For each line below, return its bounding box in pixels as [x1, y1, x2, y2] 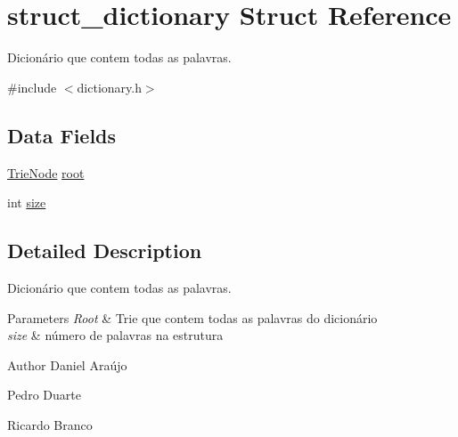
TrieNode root [7, 163, 85, 182]
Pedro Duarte [7, 385, 81, 404]
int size [7, 193, 46, 212]
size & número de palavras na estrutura [7, 326, 224, 344]
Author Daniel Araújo [7, 355, 127, 374]
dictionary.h [77, 77, 142, 96]
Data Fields [7, 121, 117, 149]
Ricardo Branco [7, 415, 93, 433]
